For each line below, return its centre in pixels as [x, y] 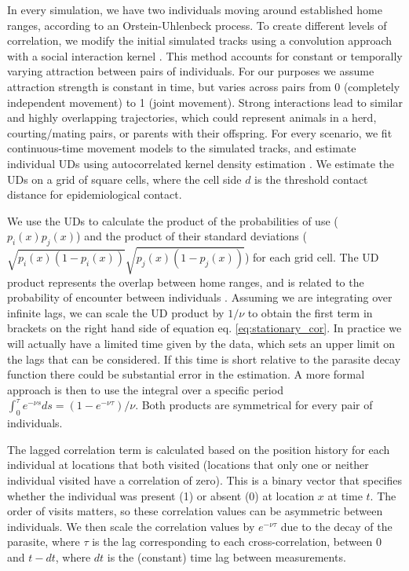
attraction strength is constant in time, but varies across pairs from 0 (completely [204, 86]
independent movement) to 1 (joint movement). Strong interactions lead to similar [205, 102]
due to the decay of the [336, 526]
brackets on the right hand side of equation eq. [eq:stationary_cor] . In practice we [204, 328]
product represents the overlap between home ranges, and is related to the [186, 282]
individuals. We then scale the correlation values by [131, 526]
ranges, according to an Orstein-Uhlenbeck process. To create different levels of [197, 25]
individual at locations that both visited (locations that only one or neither [188, 465]
